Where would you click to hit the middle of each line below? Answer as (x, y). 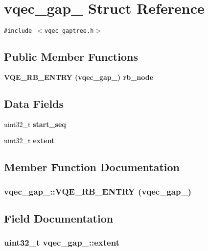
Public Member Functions (71, 57)
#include (18, 31)
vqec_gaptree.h (69, 31)
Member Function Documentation (92, 167)
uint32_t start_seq (35, 124)
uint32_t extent (29, 140)
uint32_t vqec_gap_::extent (62, 242)
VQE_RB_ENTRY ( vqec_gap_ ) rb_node (79, 77)
